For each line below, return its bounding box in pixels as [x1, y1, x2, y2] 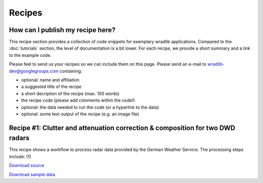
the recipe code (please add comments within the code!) [21, 97, 135, 103]
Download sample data [9, 171, 56, 177]
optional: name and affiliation [21, 77, 80, 83]
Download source [9, 163, 45, 168]
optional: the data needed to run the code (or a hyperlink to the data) [21, 104, 159, 110]
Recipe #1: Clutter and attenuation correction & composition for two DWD [9, 124, 236, 132]
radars [9, 134, 30, 142]
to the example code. [9, 52, 52, 58]
